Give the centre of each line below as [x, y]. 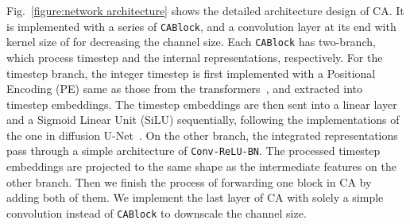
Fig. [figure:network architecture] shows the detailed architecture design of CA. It [205, 10]
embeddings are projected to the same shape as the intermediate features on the [201, 166]
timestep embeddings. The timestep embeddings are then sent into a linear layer [202, 104]
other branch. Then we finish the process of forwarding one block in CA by [189, 182]
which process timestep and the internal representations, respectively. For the [195, 57]
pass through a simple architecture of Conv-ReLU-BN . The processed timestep [193, 151]
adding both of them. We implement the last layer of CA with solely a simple [195, 197]
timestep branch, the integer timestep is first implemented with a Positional [191, 73]
